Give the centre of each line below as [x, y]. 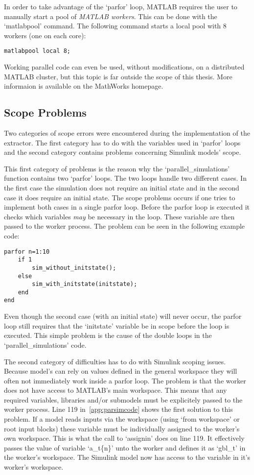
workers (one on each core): [45, 35]
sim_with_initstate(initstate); [85, 284]
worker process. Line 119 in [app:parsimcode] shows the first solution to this [118, 409]
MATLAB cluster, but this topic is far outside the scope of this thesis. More [118, 76]
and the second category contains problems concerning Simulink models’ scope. [123, 152]
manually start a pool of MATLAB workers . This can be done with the [111, 16]
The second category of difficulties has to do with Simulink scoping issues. [115, 361]
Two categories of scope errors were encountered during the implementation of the [127, 133]
